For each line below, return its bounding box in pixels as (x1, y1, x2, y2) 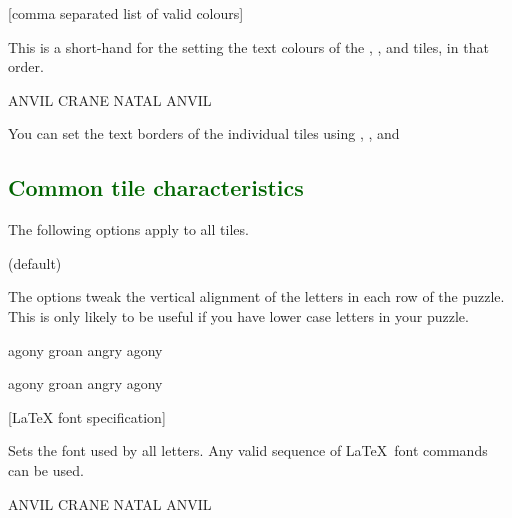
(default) (8, 252, 62, 273)
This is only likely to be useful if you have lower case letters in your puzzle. (8, 305, 469, 326)
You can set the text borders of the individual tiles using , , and (8, 123, 400, 144)
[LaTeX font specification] (8, 406, 166, 427)
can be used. (8, 459, 84, 480)
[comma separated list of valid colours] (8, 3, 244, 23)
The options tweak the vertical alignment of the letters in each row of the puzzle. (8, 286, 505, 307)
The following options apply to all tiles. (8, 219, 249, 240)
